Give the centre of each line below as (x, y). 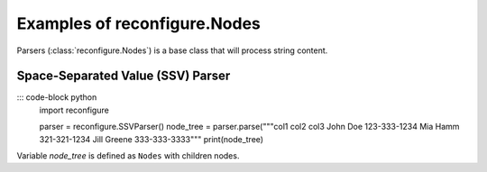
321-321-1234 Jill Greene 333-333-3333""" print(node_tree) (152, 139)
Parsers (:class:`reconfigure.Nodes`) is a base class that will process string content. (172, 50)
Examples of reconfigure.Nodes (139, 23)
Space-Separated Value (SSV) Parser (124, 76)
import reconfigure (74, 110)
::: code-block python (57, 97)
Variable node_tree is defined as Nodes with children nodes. (128, 156)
